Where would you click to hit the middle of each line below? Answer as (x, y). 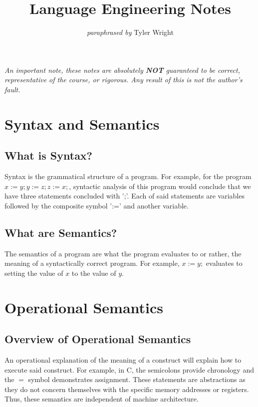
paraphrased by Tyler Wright (130, 32)
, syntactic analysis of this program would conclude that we (160, 186)
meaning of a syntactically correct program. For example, (92, 263)
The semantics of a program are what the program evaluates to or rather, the (123, 253)
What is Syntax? (49, 155)
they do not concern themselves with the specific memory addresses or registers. (127, 389)
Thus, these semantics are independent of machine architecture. (102, 399)
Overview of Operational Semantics (98, 339)
